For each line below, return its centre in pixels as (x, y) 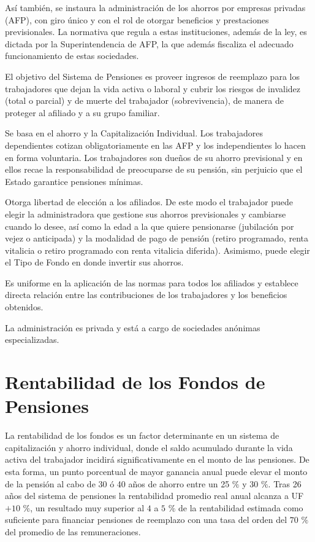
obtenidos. (24, 307)
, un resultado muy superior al (87, 507)
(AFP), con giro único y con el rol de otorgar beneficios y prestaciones (137, 19)
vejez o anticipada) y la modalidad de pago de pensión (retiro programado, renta (157, 238)
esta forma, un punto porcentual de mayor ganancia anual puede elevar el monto (156, 471)
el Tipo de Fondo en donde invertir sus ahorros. (94, 262)
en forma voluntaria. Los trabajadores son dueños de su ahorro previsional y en (154, 157)
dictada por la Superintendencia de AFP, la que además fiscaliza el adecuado (149, 43)
